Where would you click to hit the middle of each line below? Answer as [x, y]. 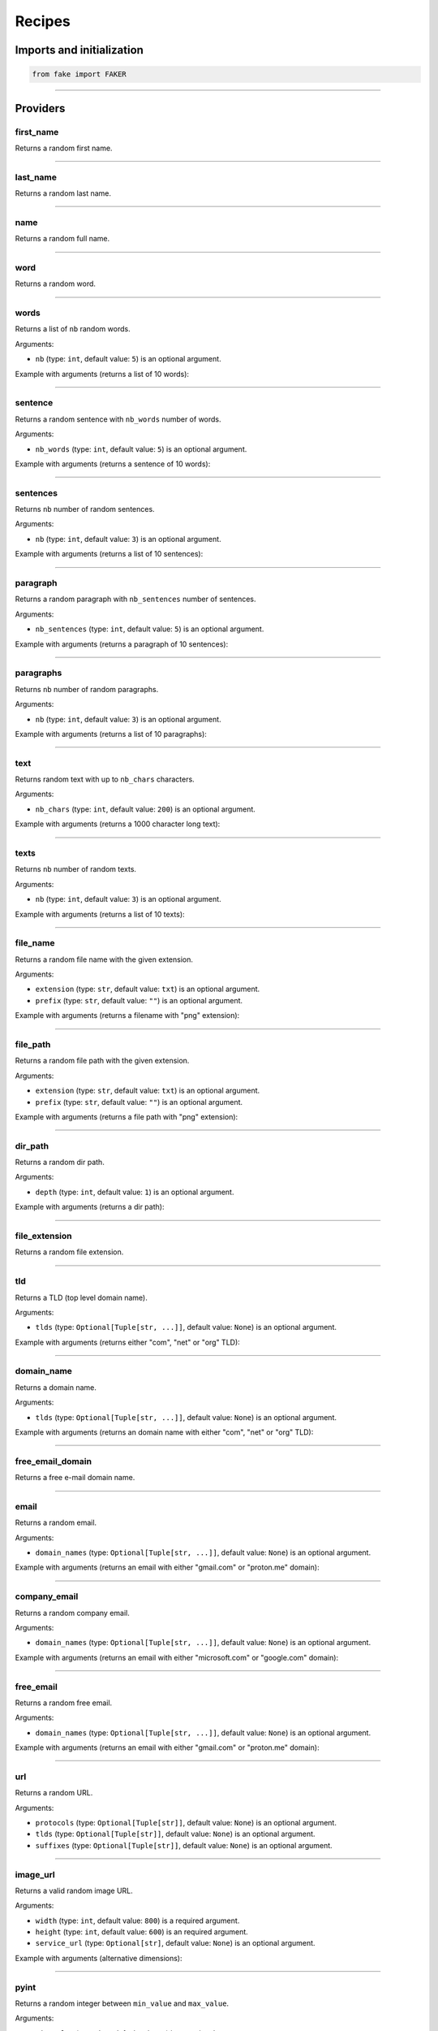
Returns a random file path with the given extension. [102, 1061]
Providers [40, 108]
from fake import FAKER [79, 74]
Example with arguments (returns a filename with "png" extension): [127, 1015]
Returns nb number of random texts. [76, 869]
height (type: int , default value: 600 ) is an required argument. [142, 1932]
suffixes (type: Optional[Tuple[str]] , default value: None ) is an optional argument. [184, 1845]
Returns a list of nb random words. [73, 329]
